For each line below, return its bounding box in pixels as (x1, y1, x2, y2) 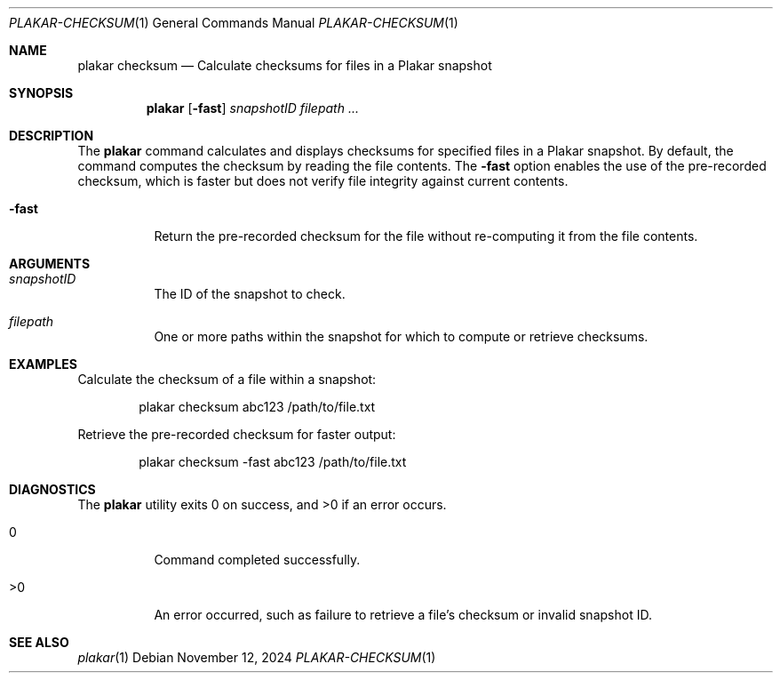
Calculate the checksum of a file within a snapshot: (77, 372, 377, 387)
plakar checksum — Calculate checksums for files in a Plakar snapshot (77, 58, 492, 73)
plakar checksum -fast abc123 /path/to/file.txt (139, 454, 407, 469)
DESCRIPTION (9, 128, 94, 143)
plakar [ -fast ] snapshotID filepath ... (146, 100, 359, 116)
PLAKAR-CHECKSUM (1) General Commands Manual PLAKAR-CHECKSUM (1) (9, 15, 458, 30)
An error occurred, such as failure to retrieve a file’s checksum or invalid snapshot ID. (154, 607, 652, 622)
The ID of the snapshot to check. (154, 286, 346, 301)
